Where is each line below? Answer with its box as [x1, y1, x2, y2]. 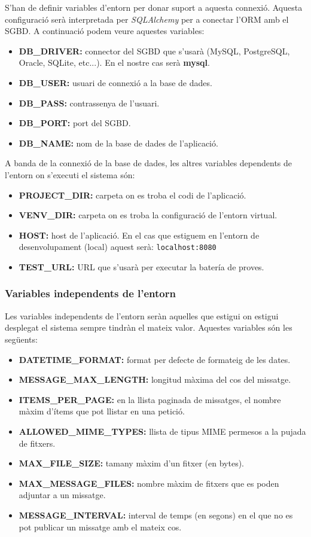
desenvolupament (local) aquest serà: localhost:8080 [19, 240, 217, 253]
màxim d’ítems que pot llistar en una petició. [19, 405, 185, 417]
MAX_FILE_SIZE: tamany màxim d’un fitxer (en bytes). [19, 457, 244, 469]
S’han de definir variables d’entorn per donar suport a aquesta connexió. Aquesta [5, 1, 303, 13]
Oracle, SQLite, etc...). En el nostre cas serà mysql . [19, 56, 210, 69]
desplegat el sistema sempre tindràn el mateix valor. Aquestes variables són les [5, 321, 292, 334]
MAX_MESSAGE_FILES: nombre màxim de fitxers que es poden [19, 477, 279, 489]
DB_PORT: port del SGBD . [19, 117, 131, 129]
